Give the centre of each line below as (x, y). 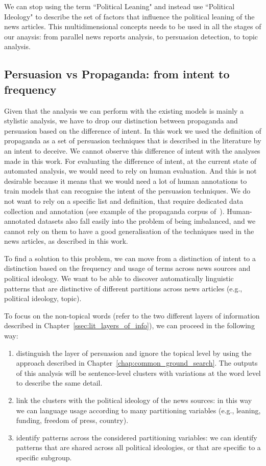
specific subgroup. (44, 457)
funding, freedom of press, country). (72, 420)
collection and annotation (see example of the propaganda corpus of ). (114, 211)
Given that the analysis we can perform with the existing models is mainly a (124, 110)
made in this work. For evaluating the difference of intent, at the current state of (130, 161)
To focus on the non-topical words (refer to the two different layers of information (132, 315)
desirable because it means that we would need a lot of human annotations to (126, 181)
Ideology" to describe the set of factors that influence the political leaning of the (129, 16)
